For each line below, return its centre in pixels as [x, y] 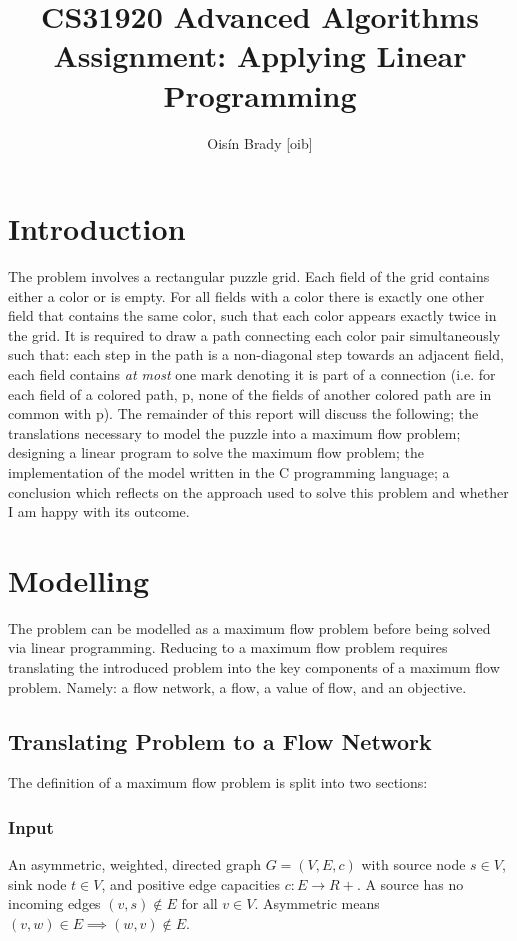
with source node [413, 864]
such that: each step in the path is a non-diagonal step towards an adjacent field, [256, 354]
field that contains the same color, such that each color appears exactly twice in [252, 315]
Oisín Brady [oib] [260, 142]
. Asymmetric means [317, 903]
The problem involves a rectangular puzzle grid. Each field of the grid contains [249, 276]
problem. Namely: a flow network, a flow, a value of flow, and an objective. [237, 686]
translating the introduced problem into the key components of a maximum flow [254, 667]
